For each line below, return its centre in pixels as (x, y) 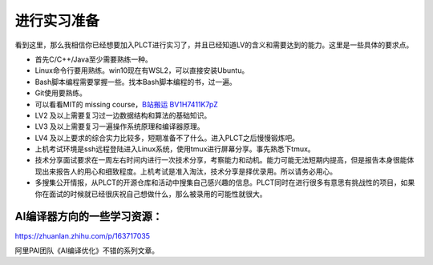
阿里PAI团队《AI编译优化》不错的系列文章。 (87, 250)
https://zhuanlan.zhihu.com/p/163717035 (82, 235)
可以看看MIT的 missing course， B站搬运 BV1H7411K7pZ (126, 104)
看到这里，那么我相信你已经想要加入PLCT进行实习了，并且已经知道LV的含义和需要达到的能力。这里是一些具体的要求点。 (214, 45)
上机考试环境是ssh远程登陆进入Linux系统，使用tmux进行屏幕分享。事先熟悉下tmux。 (175, 149)
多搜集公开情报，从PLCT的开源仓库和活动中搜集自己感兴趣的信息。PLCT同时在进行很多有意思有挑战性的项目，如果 (225, 183)
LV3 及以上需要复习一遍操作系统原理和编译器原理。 (119, 126)
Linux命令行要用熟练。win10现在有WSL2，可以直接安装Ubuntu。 (142, 70)
